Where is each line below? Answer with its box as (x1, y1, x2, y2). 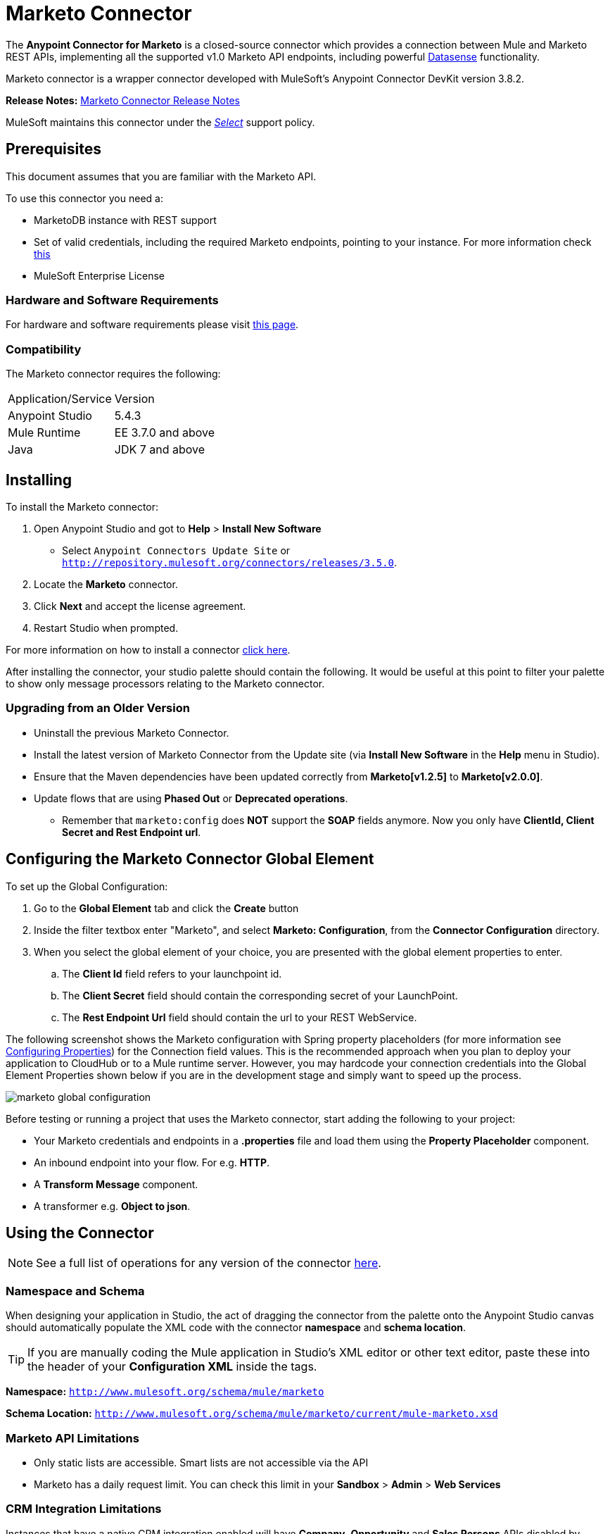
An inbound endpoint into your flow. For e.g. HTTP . (34, 1156, 270, 1168)
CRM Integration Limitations (6, 1502, 162, 1516)
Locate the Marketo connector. (34, 578, 178, 590)
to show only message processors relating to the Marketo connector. (6, 677, 325, 690)
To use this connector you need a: (6, 192, 163, 204)
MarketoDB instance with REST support (34, 213, 217, 226)
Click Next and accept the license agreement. (34, 599, 246, 612)
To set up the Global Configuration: (6, 880, 168, 892)
